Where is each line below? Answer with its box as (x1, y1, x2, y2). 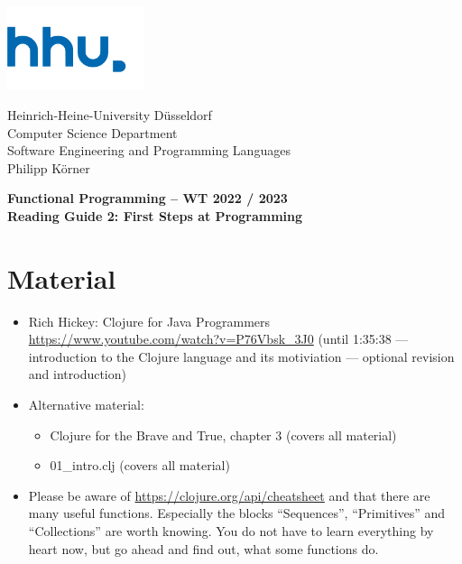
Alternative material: (28, 394, 144, 413)
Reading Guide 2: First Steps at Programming (7, 206, 303, 225)
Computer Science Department (7, 123, 178, 142)
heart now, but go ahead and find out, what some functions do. (28, 539, 379, 558)
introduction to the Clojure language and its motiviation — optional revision (28, 347, 455, 365)
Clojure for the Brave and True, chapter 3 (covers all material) (50, 425, 397, 444)
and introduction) (28, 365, 126, 384)
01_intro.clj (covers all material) (50, 456, 230, 475)
